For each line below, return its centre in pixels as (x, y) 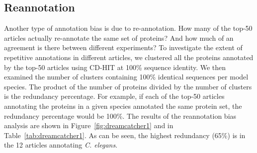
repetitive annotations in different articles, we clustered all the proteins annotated (129, 57)
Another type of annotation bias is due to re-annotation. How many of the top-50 (128, 28)
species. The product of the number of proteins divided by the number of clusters (128, 86)
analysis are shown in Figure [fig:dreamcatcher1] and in (89, 125)
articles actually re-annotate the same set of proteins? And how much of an (119, 38)
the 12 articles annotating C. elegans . (61, 145)
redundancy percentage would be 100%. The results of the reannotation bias (120, 115)
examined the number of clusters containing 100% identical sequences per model (126, 77)
